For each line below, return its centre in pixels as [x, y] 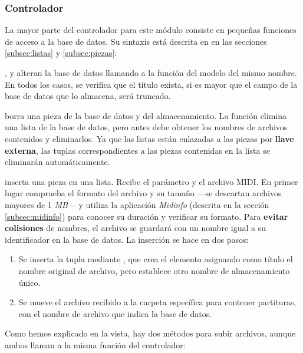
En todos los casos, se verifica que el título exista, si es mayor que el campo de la [151, 84]
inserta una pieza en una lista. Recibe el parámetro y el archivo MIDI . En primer [151, 181]
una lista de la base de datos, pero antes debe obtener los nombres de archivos [146, 127]
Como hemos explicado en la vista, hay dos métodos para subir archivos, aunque [150, 333]
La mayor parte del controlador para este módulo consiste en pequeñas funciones [151, 30]
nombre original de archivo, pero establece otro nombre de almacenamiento [154, 270]
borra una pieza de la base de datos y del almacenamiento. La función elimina [146, 115]
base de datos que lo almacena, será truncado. [88, 96]
